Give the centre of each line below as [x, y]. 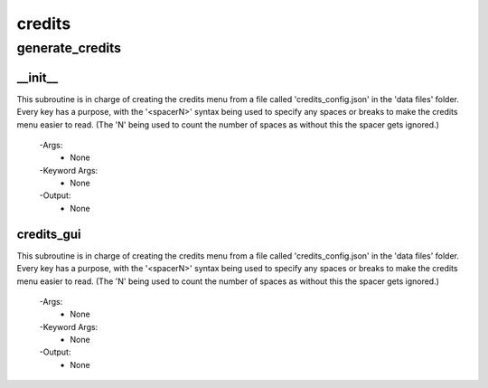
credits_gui [49, 234]
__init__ [38, 77]
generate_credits [69, 48]
